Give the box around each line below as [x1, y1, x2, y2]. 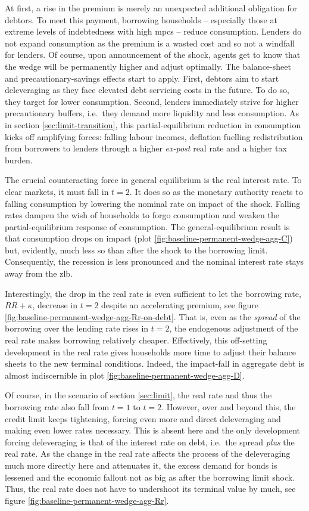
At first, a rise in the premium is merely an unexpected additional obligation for [5, 2, 298, 14]
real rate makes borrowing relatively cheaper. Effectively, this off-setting [5, 334, 267, 346]
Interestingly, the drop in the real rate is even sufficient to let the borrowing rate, [5, 287, 301, 299]
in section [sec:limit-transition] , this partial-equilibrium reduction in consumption [5, 118, 301, 131]
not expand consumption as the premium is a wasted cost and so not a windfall [5, 36, 295, 49]
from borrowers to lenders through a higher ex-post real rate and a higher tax [5, 142, 287, 154]
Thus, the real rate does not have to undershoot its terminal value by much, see [5, 482, 296, 495]
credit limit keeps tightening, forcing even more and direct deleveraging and [5, 412, 281, 425]
